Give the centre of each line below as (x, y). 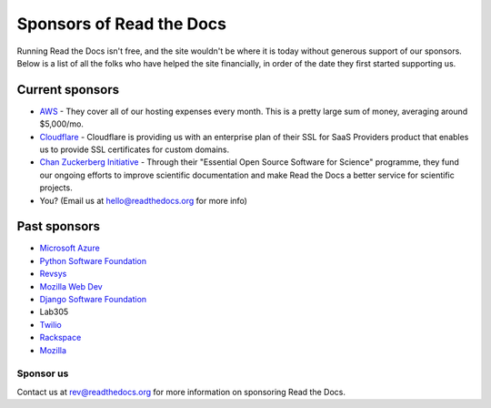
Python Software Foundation (93, 260)
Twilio (51, 324)
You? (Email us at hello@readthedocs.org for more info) (143, 200)
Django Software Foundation (93, 300)
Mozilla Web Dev (71, 286)
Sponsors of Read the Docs (122, 24)
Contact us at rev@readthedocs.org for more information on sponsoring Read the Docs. (181, 392)
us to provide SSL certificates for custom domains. (135, 149)
